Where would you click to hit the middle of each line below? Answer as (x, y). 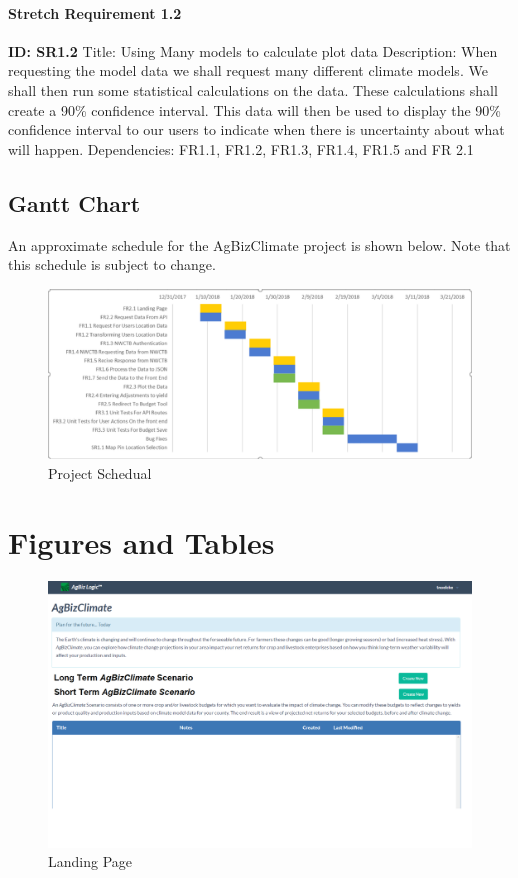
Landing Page (90, 861)
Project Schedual (100, 472)
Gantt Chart (74, 202)
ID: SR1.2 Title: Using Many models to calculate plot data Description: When (253, 50)
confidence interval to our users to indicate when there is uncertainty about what (256, 129)
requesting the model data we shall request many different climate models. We (248, 70)
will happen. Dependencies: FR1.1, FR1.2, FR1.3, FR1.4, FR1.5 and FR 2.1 (241, 148)
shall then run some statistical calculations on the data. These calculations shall (253, 89)
